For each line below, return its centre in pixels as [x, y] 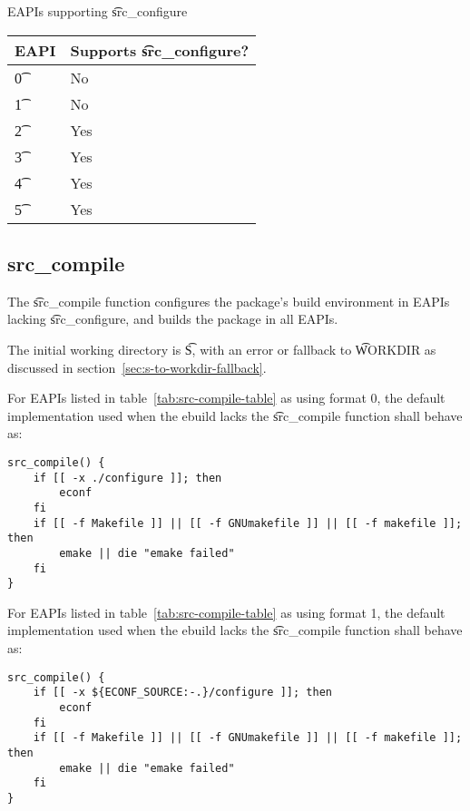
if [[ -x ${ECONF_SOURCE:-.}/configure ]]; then [182, 693]
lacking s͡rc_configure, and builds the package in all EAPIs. [173, 319]
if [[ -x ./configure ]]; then [127, 478]
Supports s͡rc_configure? [160, 50]
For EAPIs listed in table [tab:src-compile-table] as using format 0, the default [226, 398]
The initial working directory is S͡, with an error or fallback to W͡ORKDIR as [222, 349]
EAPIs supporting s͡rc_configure [98, 11]
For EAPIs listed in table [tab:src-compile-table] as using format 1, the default [226, 612]
